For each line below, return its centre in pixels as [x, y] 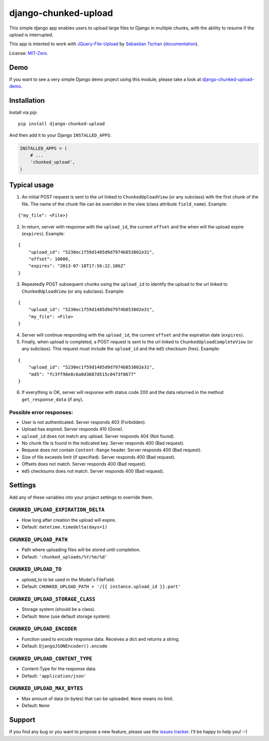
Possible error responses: [41, 412]
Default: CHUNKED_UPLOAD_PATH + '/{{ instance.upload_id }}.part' [101, 586]
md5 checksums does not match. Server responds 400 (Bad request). [93, 471]
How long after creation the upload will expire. [69, 520]
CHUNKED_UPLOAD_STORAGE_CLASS [52, 599]
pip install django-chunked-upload [62, 124]
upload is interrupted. [31, 34]
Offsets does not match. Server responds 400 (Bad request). [84, 464]
